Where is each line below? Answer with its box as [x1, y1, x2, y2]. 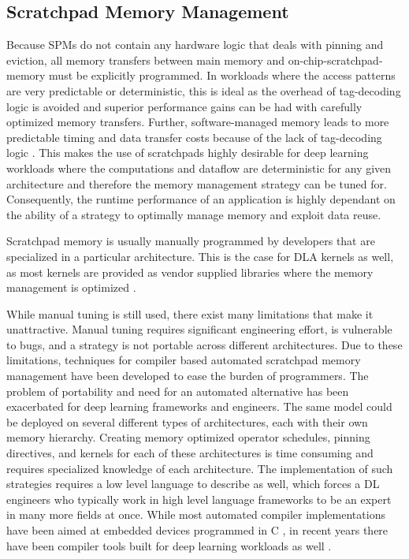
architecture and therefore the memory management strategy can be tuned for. [6, 175, 387, 192]
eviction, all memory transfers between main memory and [6, 51, 285, 68]
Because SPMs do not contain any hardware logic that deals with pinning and [6, 36, 384, 53]
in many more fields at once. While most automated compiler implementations [6, 506, 385, 523]
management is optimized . [6, 279, 136, 296]
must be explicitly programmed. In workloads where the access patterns [49, 67, 396, 84]
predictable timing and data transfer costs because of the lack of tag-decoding [6, 129, 382, 145]
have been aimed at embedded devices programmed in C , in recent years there [6, 522, 389, 539]
